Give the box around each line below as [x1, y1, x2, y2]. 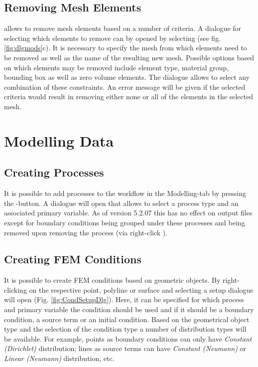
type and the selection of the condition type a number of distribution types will [4, 324, 247, 334]
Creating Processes [4, 165, 104, 180]
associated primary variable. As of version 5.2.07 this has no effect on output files [4, 207, 253, 218]
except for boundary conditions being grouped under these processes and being [4, 217, 245, 227]
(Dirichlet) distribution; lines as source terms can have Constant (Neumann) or [4, 343, 247, 354]
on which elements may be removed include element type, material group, [4, 62, 229, 72]
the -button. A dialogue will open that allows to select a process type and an [4, 197, 239, 208]
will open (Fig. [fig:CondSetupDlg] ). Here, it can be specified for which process [4, 294, 244, 305]
